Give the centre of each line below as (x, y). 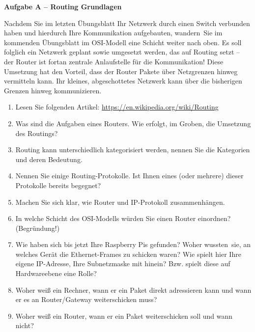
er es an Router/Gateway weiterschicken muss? (86, 299)
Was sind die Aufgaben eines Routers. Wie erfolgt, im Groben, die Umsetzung (133, 123)
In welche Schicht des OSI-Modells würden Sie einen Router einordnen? (123, 218)
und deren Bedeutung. (49, 159)
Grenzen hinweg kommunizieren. (53, 90)
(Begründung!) (38, 228)
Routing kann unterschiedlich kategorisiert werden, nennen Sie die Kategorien (133, 150)
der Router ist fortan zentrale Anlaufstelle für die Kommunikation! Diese (114, 61)
